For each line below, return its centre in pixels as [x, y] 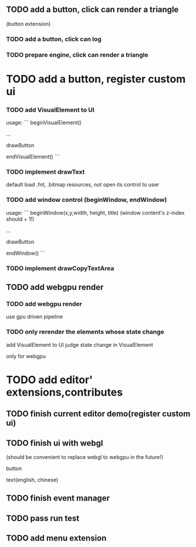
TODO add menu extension [56, 538]
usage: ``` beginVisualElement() [44, 123]
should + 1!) [20, 219]
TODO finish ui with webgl [55, 443]
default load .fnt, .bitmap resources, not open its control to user [83, 185]
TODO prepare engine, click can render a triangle [77, 55]
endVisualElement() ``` [33, 157]
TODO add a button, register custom [96, 79]
